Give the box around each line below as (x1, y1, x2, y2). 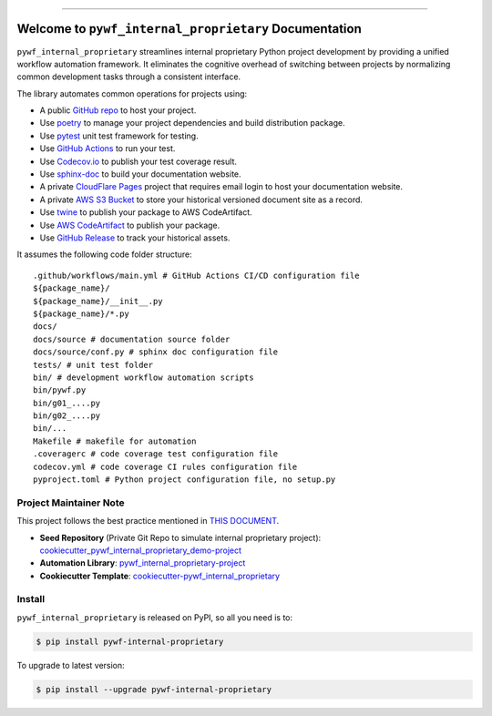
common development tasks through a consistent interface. (16, 71, 241, 82)
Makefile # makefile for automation (33, 435, 197, 446)
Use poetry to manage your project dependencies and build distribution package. (39, 118, 345, 128)
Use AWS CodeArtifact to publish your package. (39, 220, 220, 230)
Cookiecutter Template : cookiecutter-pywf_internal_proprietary (39, 570, 281, 581)
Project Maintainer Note (16, 496, 125, 509)
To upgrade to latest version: (16, 660, 125, 670)
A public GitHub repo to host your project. (39, 105, 197, 116)
